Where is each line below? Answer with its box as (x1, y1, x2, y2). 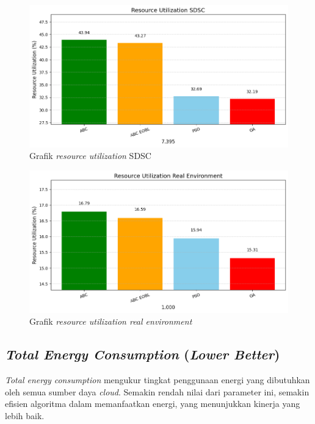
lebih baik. (5, 409, 45, 422)
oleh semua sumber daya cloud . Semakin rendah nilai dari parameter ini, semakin (5, 385, 310, 398)
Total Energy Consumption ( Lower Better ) (5, 345, 280, 364)
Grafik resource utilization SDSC (29, 149, 151, 162)
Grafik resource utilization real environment (29, 315, 192, 328)
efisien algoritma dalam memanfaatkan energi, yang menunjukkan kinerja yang (5, 397, 300, 410)
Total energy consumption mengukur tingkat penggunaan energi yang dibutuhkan (5, 373, 310, 386)
